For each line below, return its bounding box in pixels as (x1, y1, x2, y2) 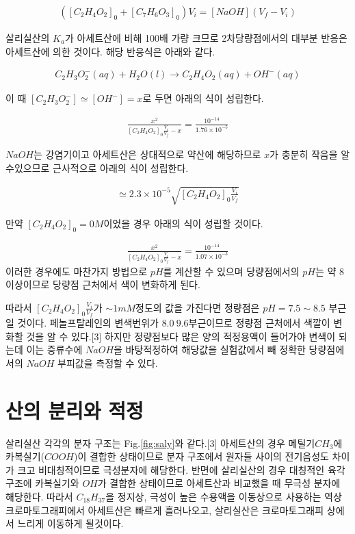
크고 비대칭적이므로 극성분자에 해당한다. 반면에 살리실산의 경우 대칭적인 (17, 462, 325, 476)
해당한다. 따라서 (5, 489, 73, 503)
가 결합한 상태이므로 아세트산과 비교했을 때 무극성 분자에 (97, 476, 341, 490)
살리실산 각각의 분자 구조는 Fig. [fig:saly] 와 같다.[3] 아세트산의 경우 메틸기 (5, 435, 315, 450)
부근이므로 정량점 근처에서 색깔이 (188, 316, 330, 330)
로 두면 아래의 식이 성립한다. (142, 91, 264, 105)
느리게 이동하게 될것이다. (17, 516, 124, 531)
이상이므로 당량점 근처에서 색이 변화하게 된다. (5, 277, 200, 292)
